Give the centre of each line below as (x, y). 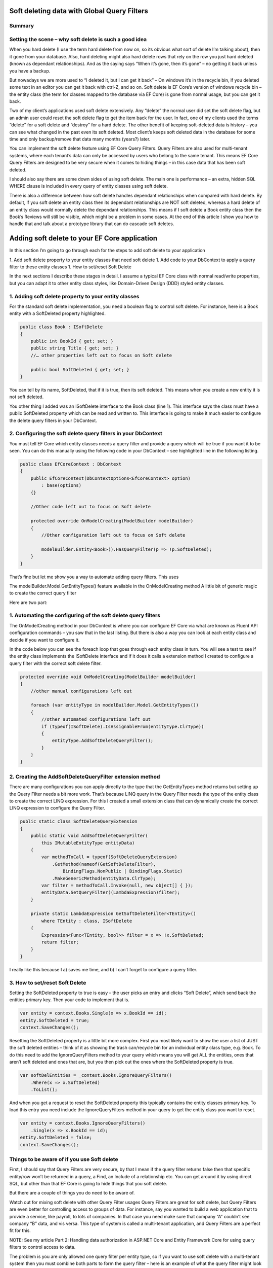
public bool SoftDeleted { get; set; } (80, 369)
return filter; (60, 942)
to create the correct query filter (43, 593)
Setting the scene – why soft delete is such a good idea (78, 39)
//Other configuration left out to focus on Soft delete (113, 535)
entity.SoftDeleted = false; (56, 1138)
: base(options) (61, 485)
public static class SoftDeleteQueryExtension (79, 821)
